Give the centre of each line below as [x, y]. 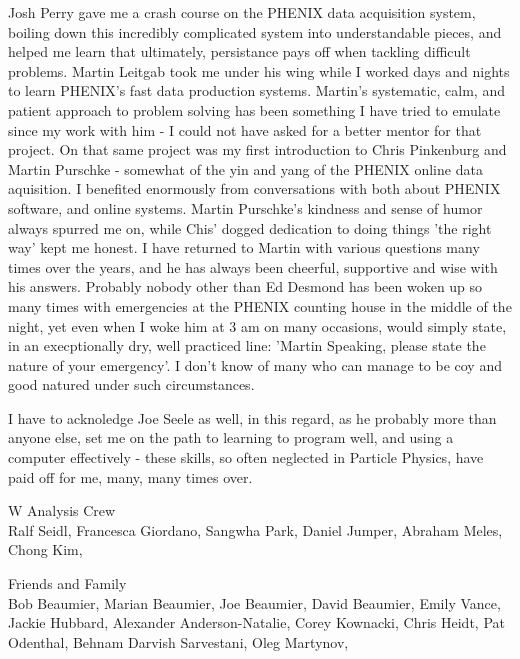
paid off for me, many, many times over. [130, 476]
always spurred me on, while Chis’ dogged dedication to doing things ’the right [250, 227]
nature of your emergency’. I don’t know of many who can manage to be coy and [255, 364]
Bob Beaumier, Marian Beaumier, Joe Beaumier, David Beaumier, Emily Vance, [254, 602]
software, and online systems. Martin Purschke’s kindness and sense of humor [245, 207]
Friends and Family [67, 583]
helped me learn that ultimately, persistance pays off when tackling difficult [239, 51]
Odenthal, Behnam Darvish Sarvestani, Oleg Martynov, [178, 641]
